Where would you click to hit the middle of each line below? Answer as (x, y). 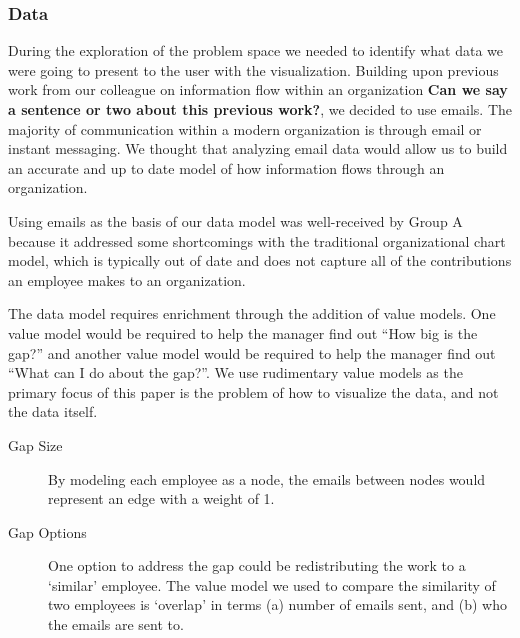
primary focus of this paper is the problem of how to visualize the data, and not (253, 391)
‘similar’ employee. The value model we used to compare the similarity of (272, 584)
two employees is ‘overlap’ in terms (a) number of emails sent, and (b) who (277, 604)
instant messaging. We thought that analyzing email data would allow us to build (258, 148)
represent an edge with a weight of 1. (161, 498)
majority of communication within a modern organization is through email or (245, 128)
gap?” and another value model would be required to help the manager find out (252, 352)
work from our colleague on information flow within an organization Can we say (258, 89)
